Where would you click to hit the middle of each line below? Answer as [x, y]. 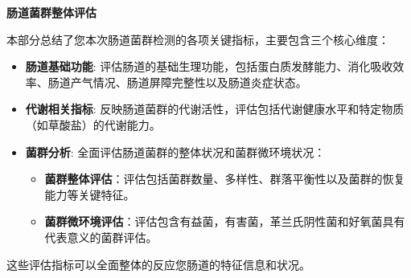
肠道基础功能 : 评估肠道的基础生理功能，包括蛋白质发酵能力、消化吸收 [209, 66]
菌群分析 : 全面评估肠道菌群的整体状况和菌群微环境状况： [175, 151]
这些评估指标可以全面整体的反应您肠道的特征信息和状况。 [158, 264]
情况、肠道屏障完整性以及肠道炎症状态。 [200, 82]
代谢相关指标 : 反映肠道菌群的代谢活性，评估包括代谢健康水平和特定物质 [215, 109]
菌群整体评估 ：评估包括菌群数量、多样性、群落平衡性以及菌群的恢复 [225, 179]
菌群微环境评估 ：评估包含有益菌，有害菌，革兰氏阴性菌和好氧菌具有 [225, 221]
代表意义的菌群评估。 [101, 237]
